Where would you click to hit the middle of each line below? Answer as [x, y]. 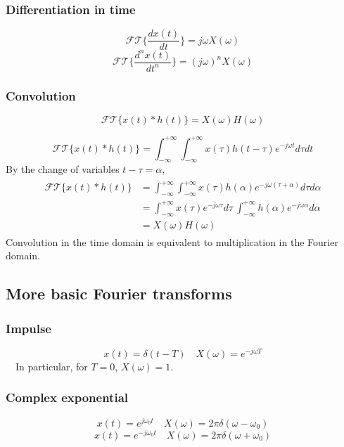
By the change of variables [63, 169]
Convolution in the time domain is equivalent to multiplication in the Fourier [172, 241]
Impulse [28, 328]
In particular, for [51, 366]
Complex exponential [67, 397]
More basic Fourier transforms [119, 293]
